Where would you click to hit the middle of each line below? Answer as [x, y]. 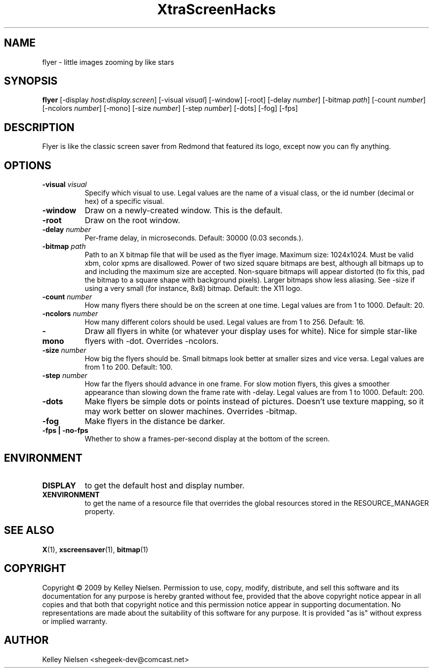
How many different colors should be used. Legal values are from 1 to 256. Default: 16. [225, 322]
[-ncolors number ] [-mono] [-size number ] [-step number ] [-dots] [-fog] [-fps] [170, 108]
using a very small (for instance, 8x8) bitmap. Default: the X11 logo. [194, 288]
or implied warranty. [75, 621]
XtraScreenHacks [216, 9]
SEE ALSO [29, 530]
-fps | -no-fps [65, 431]
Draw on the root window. [132, 220]
